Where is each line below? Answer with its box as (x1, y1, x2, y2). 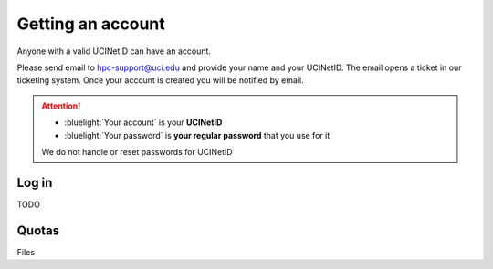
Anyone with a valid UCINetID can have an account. (16, 46, 212, 57)
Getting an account (16, 14, 166, 34)
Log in (16, 174, 53, 191)
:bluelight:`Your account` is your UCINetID (64, 117, 223, 128)
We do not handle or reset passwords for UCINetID (41, 146, 233, 157)
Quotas (16, 222, 60, 238)
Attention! (41, 100, 81, 111)
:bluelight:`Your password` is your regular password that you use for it (64, 129, 330, 140)
